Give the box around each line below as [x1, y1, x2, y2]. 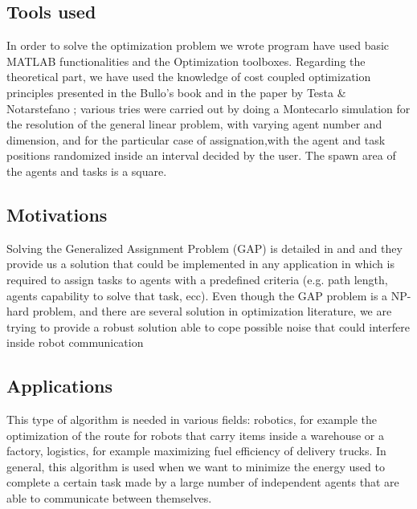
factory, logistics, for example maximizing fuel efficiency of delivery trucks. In [6, 442, 386, 459]
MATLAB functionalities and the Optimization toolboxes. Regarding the [6, 52, 366, 69]
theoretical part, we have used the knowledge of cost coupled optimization [6, 68, 371, 85]
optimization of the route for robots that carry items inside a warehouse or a [6, 426, 384, 443]
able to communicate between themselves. [6, 490, 212, 507]
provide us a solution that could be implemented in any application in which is [6, 255, 395, 272]
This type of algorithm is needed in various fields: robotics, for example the [6, 411, 377, 428]
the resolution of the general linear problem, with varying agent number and [6, 116, 382, 132]
